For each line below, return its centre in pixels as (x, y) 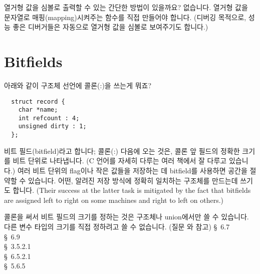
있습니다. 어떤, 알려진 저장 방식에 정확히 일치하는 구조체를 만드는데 (133, 180)
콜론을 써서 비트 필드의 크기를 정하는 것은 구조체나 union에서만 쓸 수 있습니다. (126, 217)
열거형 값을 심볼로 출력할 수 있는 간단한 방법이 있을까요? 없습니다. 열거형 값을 (126, 7)
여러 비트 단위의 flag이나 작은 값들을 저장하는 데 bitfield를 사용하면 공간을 (132, 170)
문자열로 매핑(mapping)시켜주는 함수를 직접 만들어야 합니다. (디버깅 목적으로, (125, 17)
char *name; (38, 110)
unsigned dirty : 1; (52, 126)
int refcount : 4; (49, 118)
